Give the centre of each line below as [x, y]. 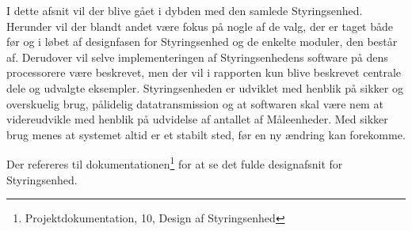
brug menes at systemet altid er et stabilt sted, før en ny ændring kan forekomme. [206, 134]
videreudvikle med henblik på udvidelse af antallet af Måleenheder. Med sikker [197, 119]
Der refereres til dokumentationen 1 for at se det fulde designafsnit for [175, 163]
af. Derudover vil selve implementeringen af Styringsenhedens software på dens [197, 57]
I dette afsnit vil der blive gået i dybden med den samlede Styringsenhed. [185, 10]
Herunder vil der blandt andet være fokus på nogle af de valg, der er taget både [200, 26]
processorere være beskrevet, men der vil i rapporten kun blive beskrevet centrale [204, 72]
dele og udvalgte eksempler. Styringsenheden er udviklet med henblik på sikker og [205, 87]
